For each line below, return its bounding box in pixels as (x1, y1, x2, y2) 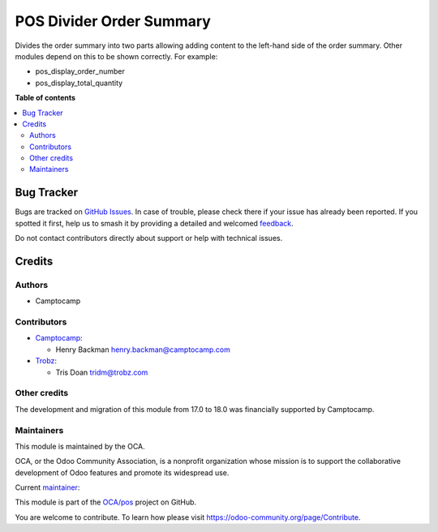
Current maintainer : (15, 483, 80, 492)
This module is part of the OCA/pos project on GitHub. (15, 497, 197, 507)
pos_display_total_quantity (35, 78, 123, 88)
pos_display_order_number (35, 66, 125, 76)
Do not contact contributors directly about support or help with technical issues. (15, 234, 283, 243)
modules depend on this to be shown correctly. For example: (15, 51, 218, 61)
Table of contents (15, 93, 76, 103)
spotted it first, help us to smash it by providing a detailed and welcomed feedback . (15, 218, 294, 228)
